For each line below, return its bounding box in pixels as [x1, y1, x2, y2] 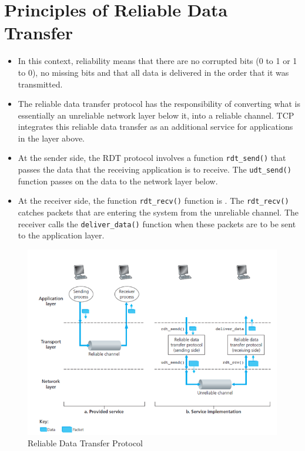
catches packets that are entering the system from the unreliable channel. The [18, 206, 299, 218]
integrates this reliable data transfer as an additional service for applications [18, 120, 293, 133]
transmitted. [18, 78, 63, 90]
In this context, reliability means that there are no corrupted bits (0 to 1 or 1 [18, 55, 297, 67]
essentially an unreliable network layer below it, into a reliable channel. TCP [18, 109, 294, 121]
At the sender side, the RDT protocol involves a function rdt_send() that [18, 152, 286, 164]
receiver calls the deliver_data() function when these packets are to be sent [18, 217, 296, 230]
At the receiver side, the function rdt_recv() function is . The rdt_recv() [18, 194, 289, 207]
